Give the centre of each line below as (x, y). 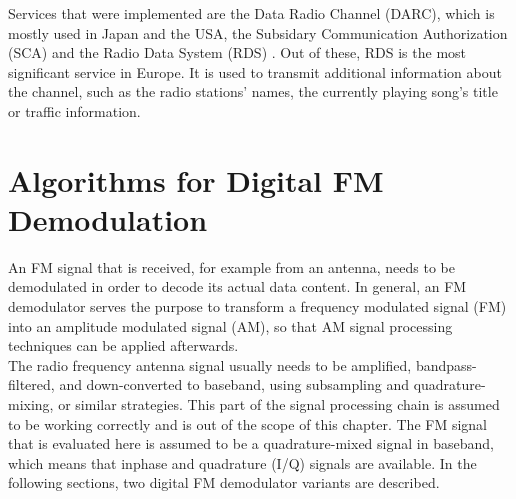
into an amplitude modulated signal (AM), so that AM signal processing (230, 325)
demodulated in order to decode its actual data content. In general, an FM (237, 286)
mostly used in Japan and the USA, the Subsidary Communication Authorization (258, 32)
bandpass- (446, 364)
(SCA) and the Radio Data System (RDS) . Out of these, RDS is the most (237, 52)
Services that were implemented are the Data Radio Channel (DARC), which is (251, 13)
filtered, (31, 384)
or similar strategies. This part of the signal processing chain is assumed (279, 404)
